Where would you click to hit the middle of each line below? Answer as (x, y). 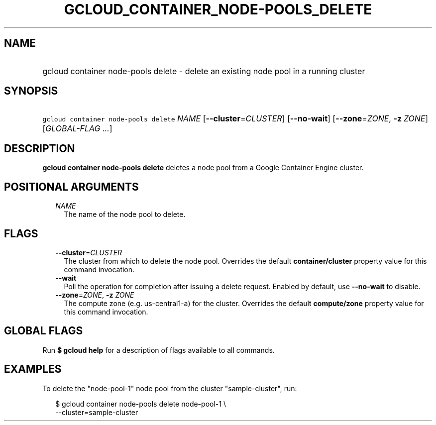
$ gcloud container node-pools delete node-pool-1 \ (141, 404)
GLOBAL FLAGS (44, 331)
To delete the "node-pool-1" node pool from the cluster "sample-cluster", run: (170, 388)
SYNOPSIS (31, 91)
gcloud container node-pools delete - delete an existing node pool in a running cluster (204, 71)
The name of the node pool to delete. (125, 214)
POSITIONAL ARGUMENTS (71, 187)
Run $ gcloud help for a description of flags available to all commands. (159, 350)
